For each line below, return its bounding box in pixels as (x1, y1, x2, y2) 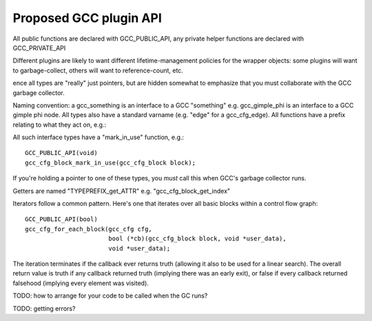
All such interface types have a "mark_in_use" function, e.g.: (12, 133, 185, 141)
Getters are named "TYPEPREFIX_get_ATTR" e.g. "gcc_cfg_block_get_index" (12, 187, 231, 195)
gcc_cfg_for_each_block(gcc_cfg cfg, (25, 225, 153, 233)
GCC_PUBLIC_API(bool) (25, 216, 98, 223)
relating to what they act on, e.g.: (12, 121, 107, 129)
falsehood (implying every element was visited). (12, 279, 149, 287)
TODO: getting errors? (12, 304, 76, 313)
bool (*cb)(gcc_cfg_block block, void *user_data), (107, 235, 287, 242)
